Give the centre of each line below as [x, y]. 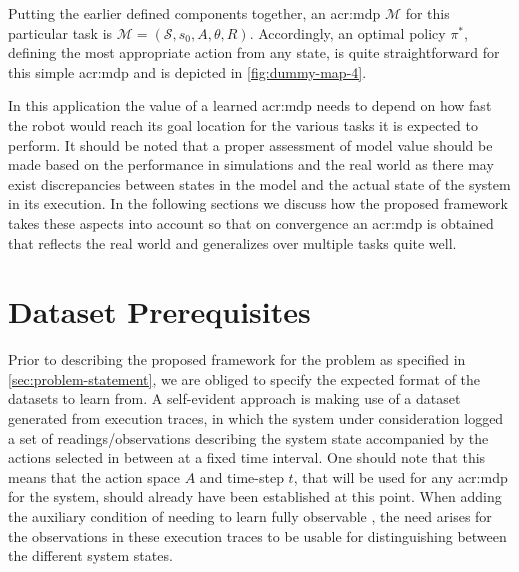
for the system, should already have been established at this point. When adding [255, 496]
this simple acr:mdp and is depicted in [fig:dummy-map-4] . [187, 71]
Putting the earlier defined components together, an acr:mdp [194, 13]
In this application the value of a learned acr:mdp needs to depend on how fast [250, 105]
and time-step [241, 476]
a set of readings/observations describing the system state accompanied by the [248, 437]
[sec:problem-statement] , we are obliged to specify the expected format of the [244, 378]
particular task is [60, 32]
